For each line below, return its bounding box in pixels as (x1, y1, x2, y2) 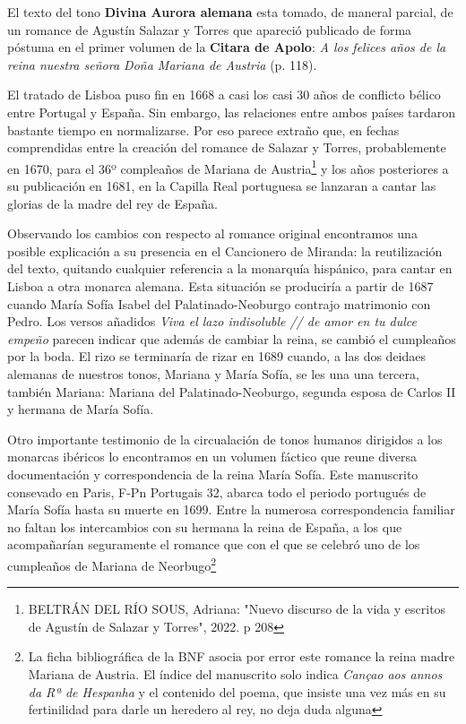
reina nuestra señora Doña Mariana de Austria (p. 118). (7, 55, 317, 73)
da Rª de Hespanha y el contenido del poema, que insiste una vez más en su (28, 682, 446, 701)
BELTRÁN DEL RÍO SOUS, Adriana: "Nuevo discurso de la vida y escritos (28, 599, 446, 618)
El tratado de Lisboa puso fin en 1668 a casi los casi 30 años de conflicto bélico (7, 85, 441, 104)
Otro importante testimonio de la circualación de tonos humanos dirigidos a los (7, 429, 443, 448)
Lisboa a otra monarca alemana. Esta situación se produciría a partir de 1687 (7, 276, 434, 295)
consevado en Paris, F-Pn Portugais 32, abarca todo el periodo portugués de (7, 482, 427, 501)
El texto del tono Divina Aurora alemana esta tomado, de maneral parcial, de (7, 3, 453, 21)
